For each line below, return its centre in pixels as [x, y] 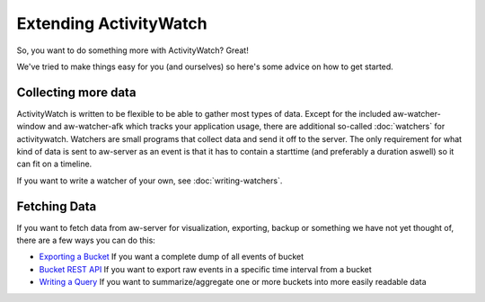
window [31, 127]
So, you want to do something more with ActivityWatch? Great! [132, 50]
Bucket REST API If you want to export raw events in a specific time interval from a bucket [205, 269]
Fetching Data [57, 206]
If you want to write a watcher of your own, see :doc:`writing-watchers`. [150, 181]
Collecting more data [76, 92]
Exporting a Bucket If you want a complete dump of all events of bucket [172, 257]
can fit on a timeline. [54, 164]
